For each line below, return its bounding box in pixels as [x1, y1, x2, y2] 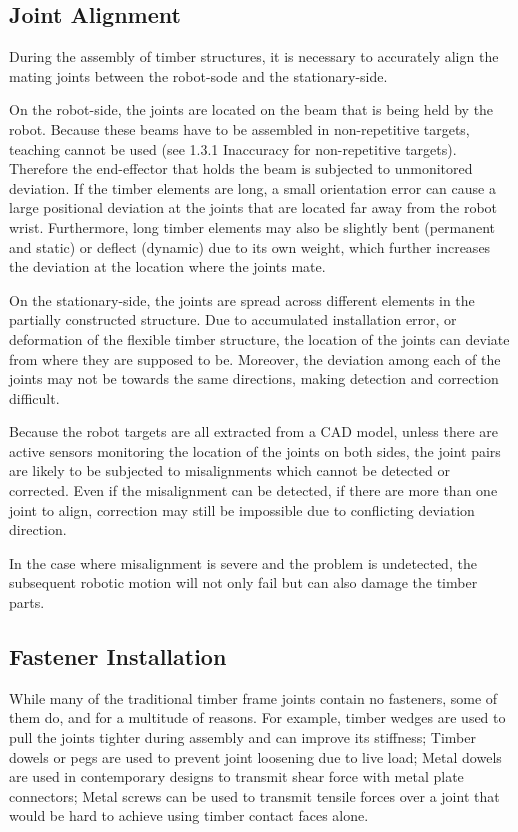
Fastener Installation [9, 641, 227, 672]
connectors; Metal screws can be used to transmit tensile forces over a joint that [9, 785, 500, 806]
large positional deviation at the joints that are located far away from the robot [9, 197, 498, 218]
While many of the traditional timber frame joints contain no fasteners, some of [9, 687, 498, 708]
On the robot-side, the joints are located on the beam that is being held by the [9, 99, 494, 120]
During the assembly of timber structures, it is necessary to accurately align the [9, 46, 499, 67]
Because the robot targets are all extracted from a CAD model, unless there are [9, 421, 498, 442]
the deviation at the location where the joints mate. [9, 256, 326, 277]
